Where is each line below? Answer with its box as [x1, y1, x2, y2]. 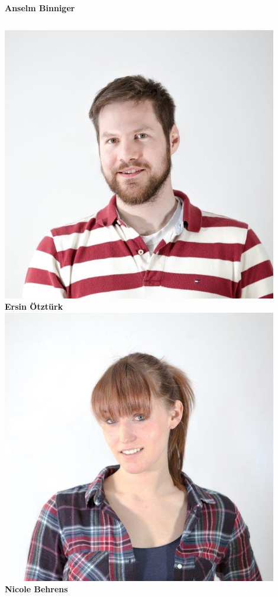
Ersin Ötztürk [5, 300, 63, 313]
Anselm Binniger [5, 1, 75, 14]
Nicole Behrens [5, 583, 68, 595]
